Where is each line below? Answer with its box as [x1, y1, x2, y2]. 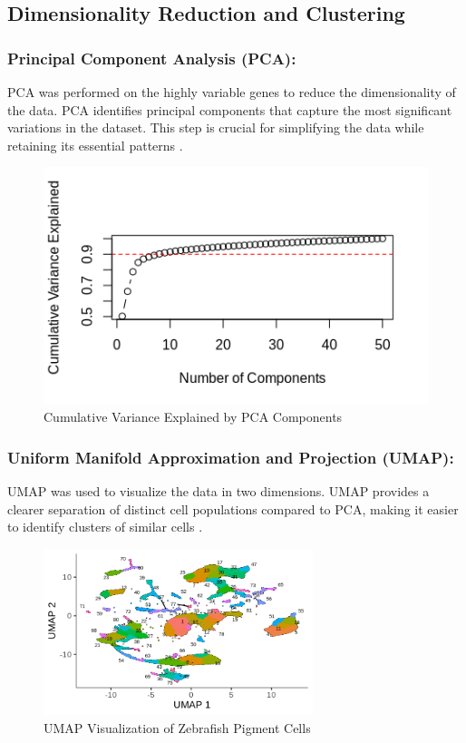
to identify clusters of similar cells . [7, 517, 203, 536]
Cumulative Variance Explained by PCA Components [44, 407, 343, 426]
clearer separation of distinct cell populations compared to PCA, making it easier [7, 499, 459, 518]
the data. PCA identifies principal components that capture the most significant [7, 100, 452, 119]
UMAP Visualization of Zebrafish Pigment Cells [44, 718, 311, 737]
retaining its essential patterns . [7, 135, 183, 154]
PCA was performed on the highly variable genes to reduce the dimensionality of [7, 83, 456, 101]
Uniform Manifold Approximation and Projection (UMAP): [7, 445, 454, 468]
